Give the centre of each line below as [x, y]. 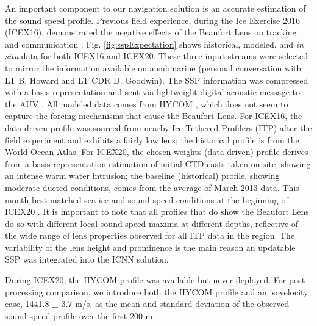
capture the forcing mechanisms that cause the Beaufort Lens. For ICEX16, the [154, 116]
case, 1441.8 [27, 304]
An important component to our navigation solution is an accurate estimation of [155, 8]
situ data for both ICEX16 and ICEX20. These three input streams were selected [157, 56]
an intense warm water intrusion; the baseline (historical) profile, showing [142, 176]
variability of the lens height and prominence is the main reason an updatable [150, 247]
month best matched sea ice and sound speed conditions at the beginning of [147, 199]
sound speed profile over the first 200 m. [80, 315]
